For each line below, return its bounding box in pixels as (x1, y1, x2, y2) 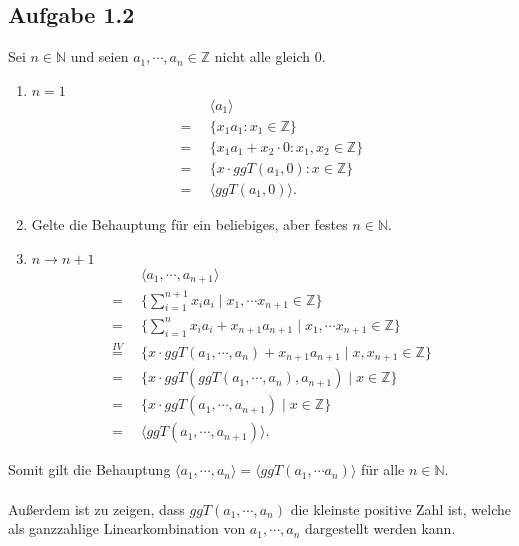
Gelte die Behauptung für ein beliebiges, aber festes (31, 213, 348, 234)
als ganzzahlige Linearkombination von (8, 518, 246, 539)
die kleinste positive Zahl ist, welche (290, 498, 511, 519)
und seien (70, 46, 129, 67)
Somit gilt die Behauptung (8, 459, 171, 480)
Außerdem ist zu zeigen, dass (8, 498, 185, 519)
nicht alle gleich (214, 46, 311, 67)
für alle (361, 459, 405, 480)
